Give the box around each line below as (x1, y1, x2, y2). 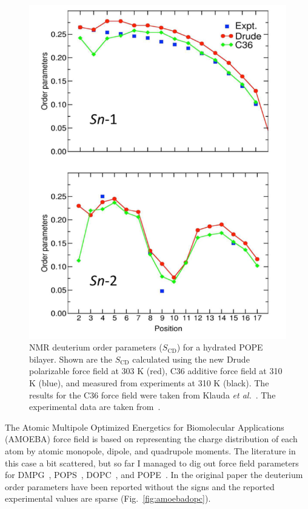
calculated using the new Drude (132, 352, 250, 365)
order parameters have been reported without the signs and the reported (5, 480, 275, 493)
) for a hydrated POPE (176, 341, 263, 354)
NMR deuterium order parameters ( (29, 341, 162, 354)
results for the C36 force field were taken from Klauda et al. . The (29, 388, 276, 401)
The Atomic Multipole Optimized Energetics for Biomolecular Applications (5, 420, 284, 433)
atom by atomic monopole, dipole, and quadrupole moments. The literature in (5, 444, 296, 457)
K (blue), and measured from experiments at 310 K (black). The (29, 376, 269, 389)
